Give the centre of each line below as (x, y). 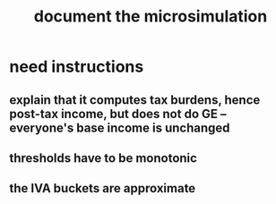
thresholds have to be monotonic (103, 158)
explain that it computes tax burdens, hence (135, 100)
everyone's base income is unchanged (120, 127)
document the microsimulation (151, 17)
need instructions (77, 67)
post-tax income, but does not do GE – (118, 114)
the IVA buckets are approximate (103, 188)
